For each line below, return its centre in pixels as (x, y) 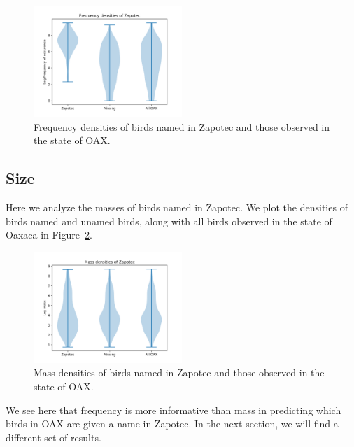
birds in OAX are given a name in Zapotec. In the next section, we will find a (172, 424)
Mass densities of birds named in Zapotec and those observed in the (179, 372)
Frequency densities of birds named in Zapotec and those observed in (182, 126)
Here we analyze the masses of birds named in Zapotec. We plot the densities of (177, 207)
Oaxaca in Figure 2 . (49, 235)
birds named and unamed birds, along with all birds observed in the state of (169, 221)
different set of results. (54, 437)
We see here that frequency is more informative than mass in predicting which (174, 410)
